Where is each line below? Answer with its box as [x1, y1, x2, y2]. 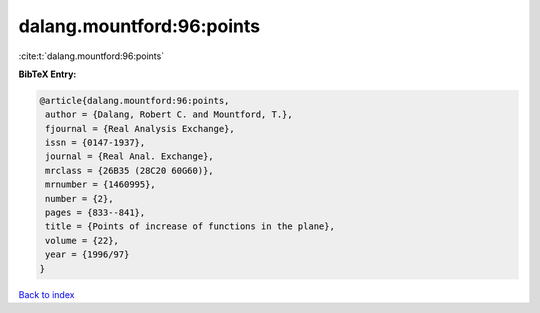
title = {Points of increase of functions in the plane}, [45, 221, 335, 232]
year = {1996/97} [45, 249, 130, 260]
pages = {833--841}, [45, 207, 146, 219]
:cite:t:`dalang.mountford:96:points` [18, 50, 165, 62]
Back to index [18, 288, 75, 300]
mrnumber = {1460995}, [45, 179, 157, 190]
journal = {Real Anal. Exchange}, [45, 151, 214, 162]
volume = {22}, [45, 235, 120, 246]
